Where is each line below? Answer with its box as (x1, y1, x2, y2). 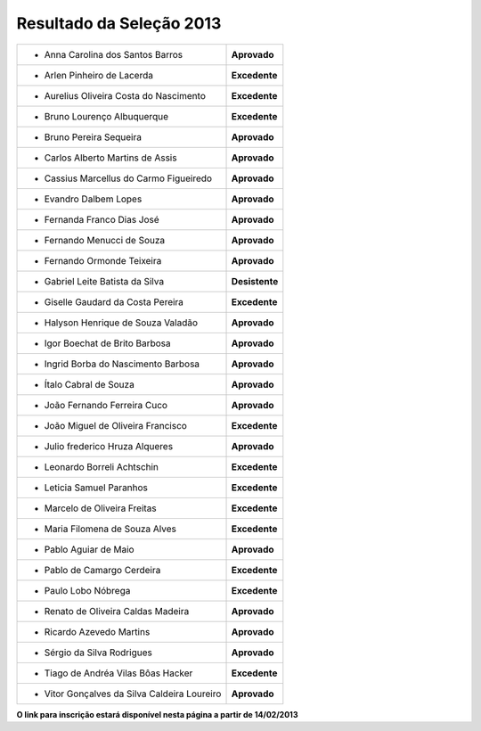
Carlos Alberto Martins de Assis (44, 152, 177, 164)
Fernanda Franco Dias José (44, 213, 159, 226)
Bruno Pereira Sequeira (44, 130, 143, 143)
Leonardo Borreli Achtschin (44, 460, 159, 472)
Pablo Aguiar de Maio (44, 543, 135, 555)
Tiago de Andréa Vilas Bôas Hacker (44, 667, 193, 679)
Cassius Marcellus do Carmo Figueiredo (44, 172, 213, 185)
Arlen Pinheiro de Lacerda (44, 69, 153, 81)
